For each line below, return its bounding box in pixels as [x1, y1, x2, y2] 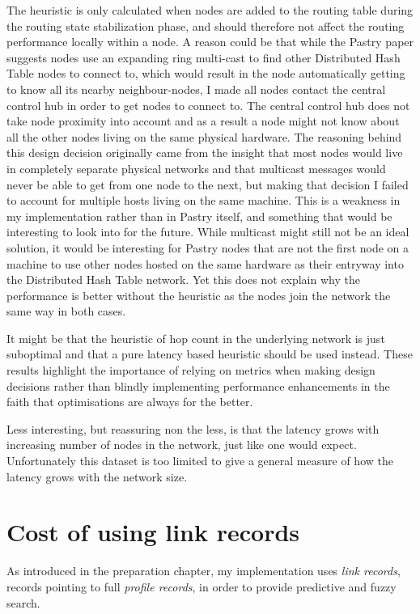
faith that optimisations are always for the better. [6, 393, 253, 410]
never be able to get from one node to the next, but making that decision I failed [6, 176, 409, 193]
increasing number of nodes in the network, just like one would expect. [6, 436, 357, 453]
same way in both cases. [6, 303, 126, 320]
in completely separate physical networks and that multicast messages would [6, 159, 386, 176]
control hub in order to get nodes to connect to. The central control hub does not [6, 96, 410, 113]
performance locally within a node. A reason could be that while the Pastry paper [6, 33, 414, 50]
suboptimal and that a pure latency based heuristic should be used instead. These [6, 345, 413, 362]
